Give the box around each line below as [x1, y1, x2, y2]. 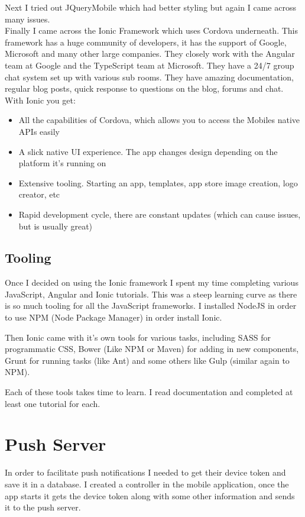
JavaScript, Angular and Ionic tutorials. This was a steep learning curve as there [5, 287, 297, 300]
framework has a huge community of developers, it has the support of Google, [5, 35, 287, 48]
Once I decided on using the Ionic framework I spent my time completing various [5, 276, 298, 289]
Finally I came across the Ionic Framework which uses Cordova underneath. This [5, 24, 298, 37]
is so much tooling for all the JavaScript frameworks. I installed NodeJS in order [5, 299, 297, 312]
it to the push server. [5, 501, 81, 513]
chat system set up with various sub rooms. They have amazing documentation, [5, 70, 294, 83]
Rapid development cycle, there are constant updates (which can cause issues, [18, 208, 301, 220]
